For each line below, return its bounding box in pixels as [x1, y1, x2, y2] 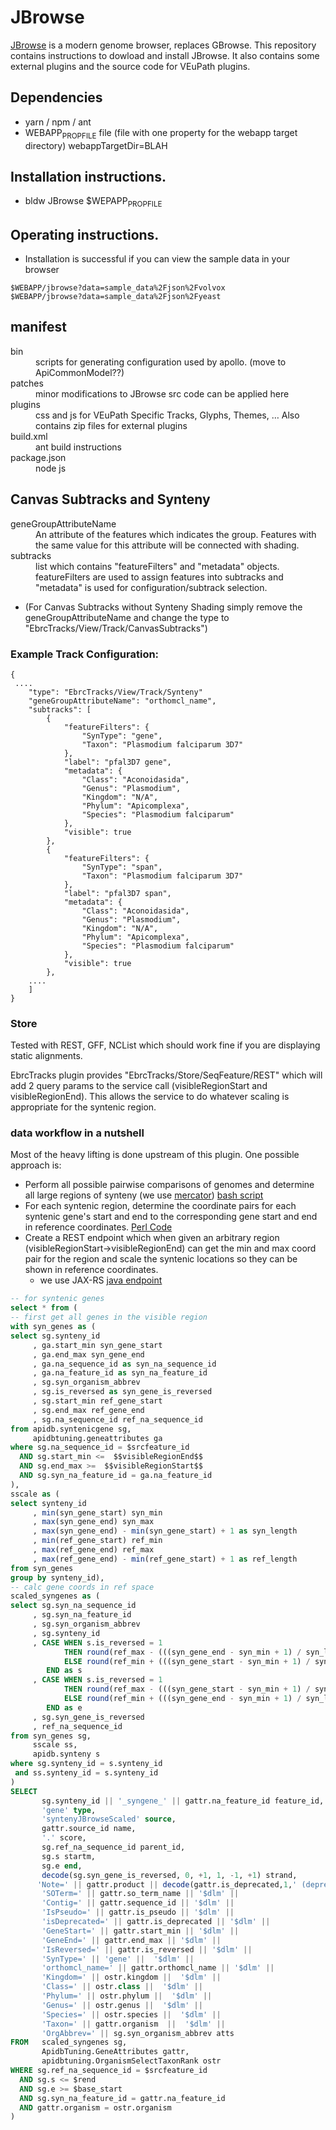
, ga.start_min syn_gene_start [32, 1340, 163, 1350]
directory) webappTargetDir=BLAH [24, 139, 168, 151]
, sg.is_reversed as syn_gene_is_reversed [32, 1387, 213, 1397]
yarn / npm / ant [24, 116, 92, 128]
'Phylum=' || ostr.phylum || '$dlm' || [41, 1991, 213, 2001]
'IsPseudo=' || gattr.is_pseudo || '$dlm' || [41, 1907, 235, 1918]
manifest [10, 319, 67, 336]
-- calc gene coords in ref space [10, 1582, 155, 1592]
